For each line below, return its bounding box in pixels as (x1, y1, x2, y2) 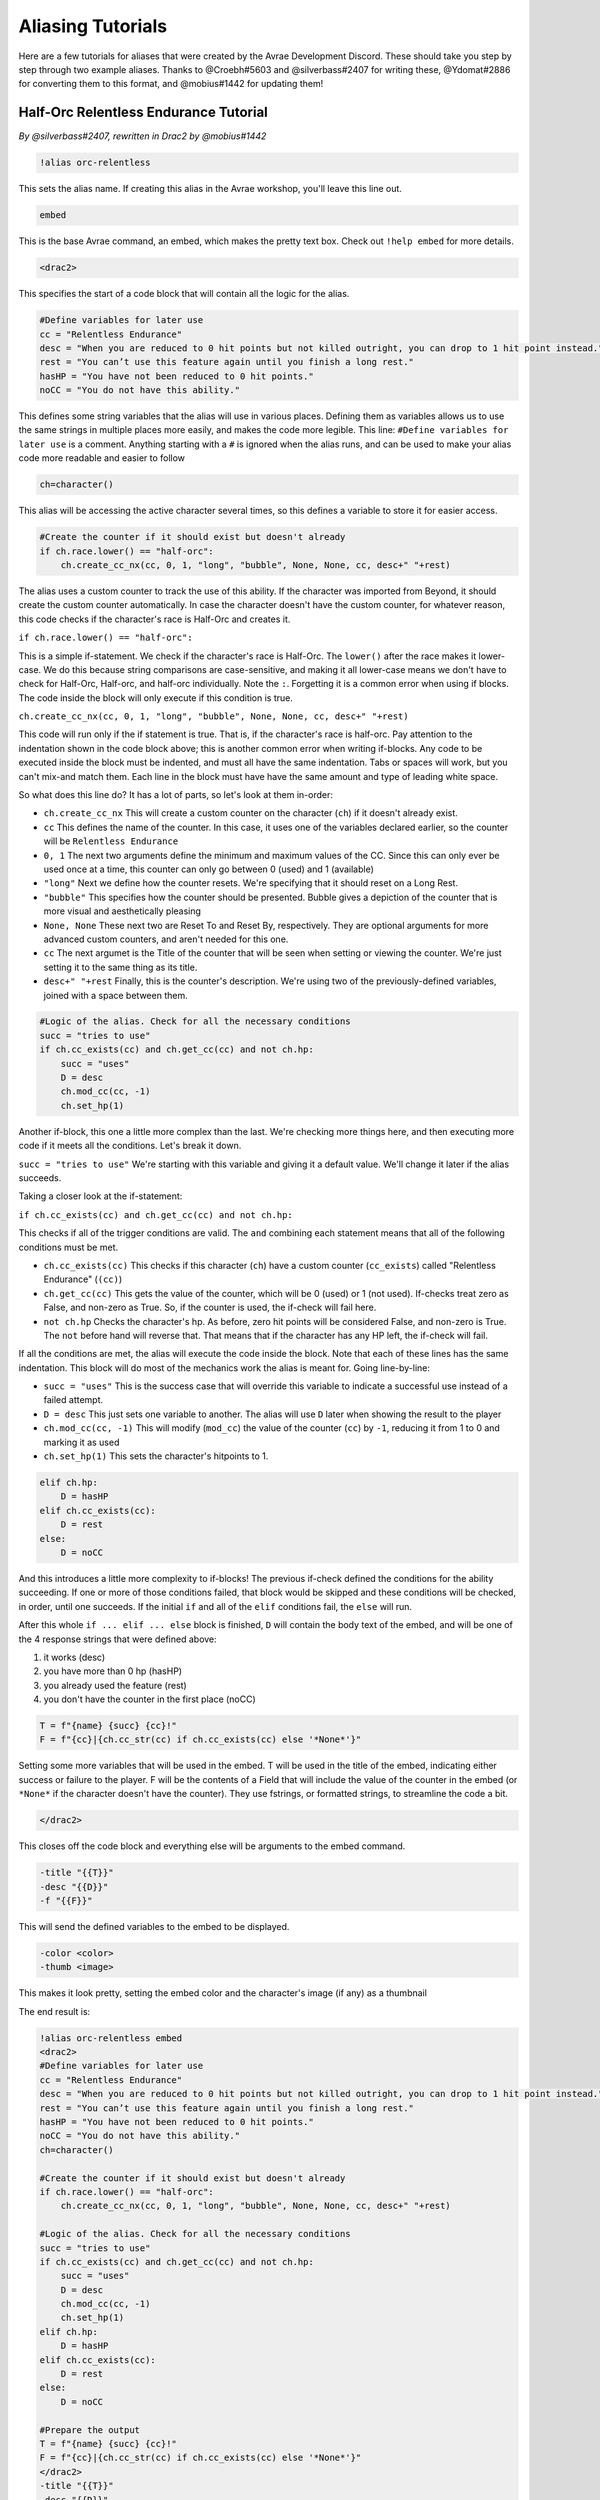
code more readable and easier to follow (18, 452, 185, 464)
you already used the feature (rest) (43, 1679, 187, 1691)
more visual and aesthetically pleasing (43, 905, 202, 917)
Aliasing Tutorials (18, 15, 168, 37)
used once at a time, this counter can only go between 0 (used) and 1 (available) (43, 863, 375, 875)
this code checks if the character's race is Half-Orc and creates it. (18, 613, 291, 625)
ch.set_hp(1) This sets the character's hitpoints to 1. (43, 1450, 269, 1462)
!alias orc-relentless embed (39, 2032, 183, 2044)
